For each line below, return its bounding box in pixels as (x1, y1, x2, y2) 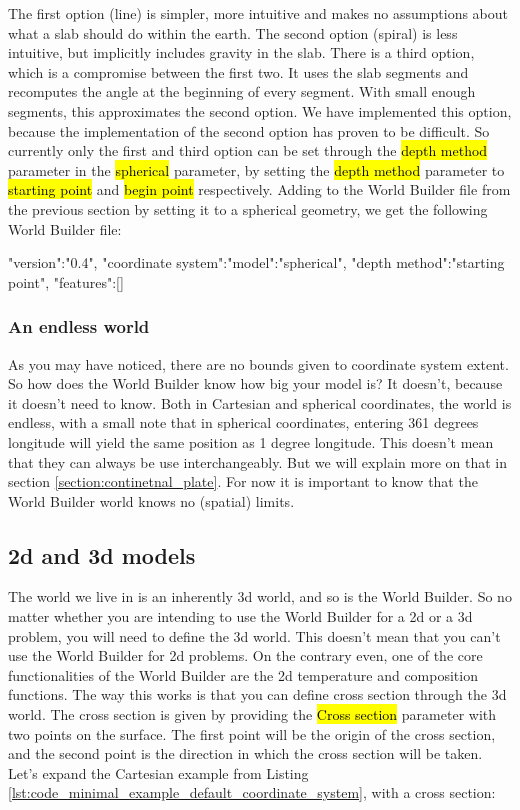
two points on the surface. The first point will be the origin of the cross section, (8, 723, 496, 744)
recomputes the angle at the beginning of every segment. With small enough (8, 81, 476, 102)
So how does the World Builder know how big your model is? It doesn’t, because (8, 373, 503, 394)
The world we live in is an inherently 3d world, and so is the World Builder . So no (8, 586, 512, 607)
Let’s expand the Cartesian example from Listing (8, 762, 309, 783)
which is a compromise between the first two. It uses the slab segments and (8, 61, 469, 82)
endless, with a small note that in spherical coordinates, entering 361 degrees (8, 412, 479, 433)
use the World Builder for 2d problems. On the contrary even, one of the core (8, 645, 483, 666)
